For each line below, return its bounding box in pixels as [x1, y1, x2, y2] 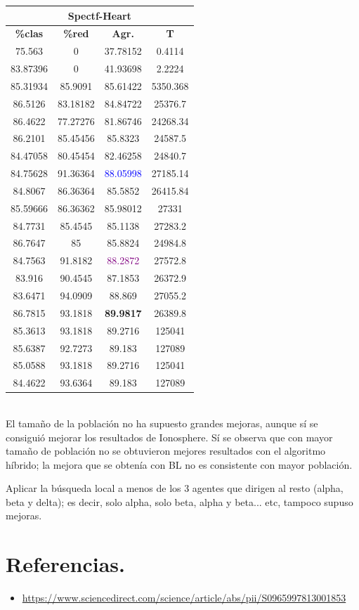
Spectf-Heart [67, 8, 131, 22]
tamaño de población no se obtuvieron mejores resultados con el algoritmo [6, 443, 326, 458]
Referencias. [6, 550, 125, 578]
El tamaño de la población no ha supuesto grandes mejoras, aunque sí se [6, 415, 318, 430]
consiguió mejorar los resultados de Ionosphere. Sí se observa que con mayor [6, 429, 333, 444]
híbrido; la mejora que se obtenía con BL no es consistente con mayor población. [6, 457, 353, 472]
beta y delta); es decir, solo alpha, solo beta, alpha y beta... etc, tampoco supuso [6, 494, 353, 509]
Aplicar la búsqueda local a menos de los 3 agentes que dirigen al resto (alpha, [6, 481, 344, 495]
